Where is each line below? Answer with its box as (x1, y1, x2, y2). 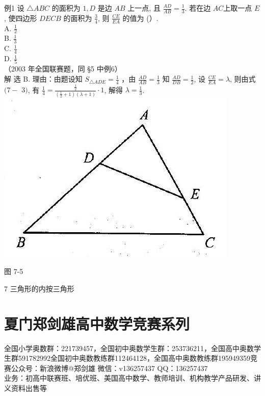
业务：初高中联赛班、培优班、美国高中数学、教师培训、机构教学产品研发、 (4, 373, 254, 383)
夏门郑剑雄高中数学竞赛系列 (4, 313, 190, 334)
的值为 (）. (122, 12, 158, 23)
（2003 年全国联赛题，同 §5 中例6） (4, 63, 122, 74)
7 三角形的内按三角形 (4, 283, 74, 293)
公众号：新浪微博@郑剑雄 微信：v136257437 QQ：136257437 (11, 362, 208, 373)
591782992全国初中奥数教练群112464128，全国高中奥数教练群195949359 (18, 353, 250, 363)
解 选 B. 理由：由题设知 (4, 73, 83, 84)
